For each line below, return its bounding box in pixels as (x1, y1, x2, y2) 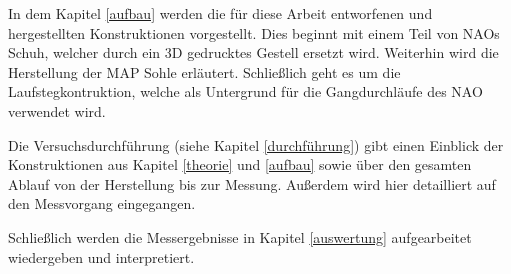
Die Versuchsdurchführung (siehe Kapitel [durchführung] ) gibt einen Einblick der (8, 134, 504, 155)
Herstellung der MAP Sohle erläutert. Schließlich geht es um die (8, 61, 401, 82)
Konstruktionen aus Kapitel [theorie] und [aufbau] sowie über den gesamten (8, 154, 472, 175)
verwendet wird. (8, 100, 106, 121)
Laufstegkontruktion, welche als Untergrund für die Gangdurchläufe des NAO (8, 81, 483, 102)
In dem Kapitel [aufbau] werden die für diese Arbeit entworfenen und (8, 3, 433, 23)
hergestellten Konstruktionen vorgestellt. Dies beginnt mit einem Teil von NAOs (8, 22, 500, 43)
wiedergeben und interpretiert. (8, 246, 195, 267)
